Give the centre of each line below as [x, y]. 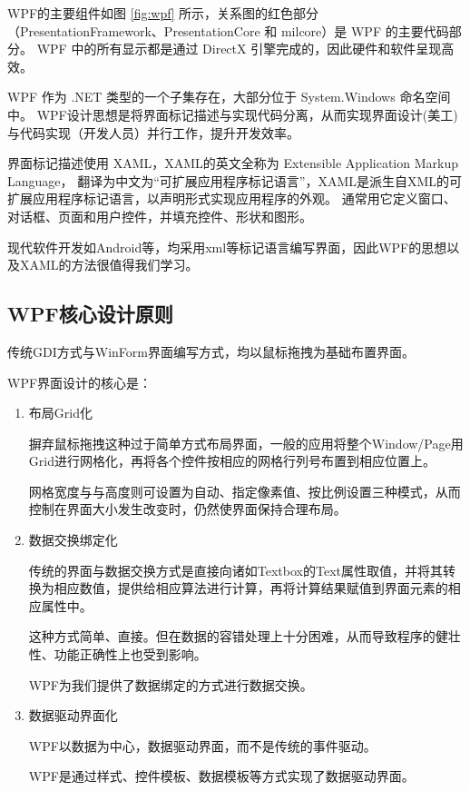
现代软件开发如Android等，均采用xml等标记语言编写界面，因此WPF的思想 [227, 247]
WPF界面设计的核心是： [80, 382]
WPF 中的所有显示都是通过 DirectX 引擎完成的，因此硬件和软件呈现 [239, 49]
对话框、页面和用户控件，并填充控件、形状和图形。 [160, 216]
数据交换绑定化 [73, 540]
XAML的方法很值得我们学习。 [109, 265]
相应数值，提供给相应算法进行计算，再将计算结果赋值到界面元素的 [251, 588]
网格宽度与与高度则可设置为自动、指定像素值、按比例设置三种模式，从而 [245, 491]
